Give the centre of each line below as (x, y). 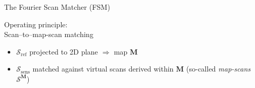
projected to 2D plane (64, 51)
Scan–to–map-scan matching (49, 34)
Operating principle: (36, 24)
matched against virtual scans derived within (103, 69)
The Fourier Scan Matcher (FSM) (57, 7)
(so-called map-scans (219, 69)
